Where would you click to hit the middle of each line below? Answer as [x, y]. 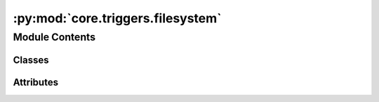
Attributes [36, 82]
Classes [31, 60]
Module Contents [54, 37]
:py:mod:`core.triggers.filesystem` [117, 18]
